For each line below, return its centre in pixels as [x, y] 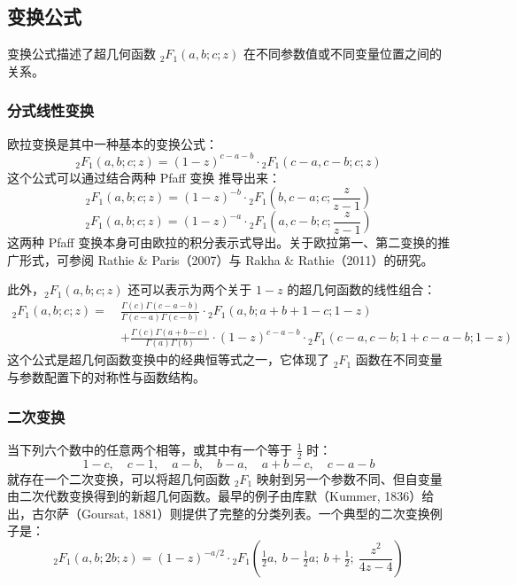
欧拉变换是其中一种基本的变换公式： [112, 143]
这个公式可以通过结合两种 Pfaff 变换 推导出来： [144, 177]
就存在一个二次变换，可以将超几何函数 [119, 478]
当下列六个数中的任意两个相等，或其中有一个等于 [150, 449]
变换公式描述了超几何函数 [81, 54]
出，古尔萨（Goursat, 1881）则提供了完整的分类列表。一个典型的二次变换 [219, 513]
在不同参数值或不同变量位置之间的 [342, 54]
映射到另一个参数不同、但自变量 [349, 478]
